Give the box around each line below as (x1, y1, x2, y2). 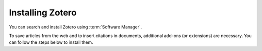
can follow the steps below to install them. (9, 39, 93, 45)
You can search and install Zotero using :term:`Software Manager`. (9, 24, 142, 30)
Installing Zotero (9, 7, 77, 18)
